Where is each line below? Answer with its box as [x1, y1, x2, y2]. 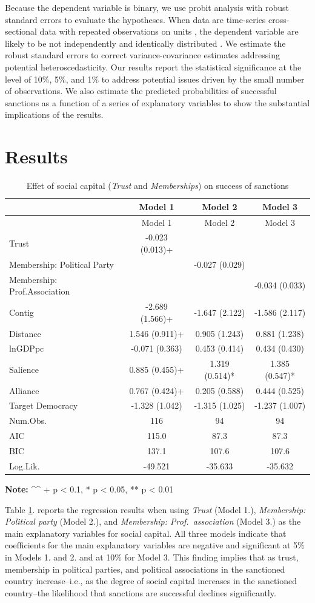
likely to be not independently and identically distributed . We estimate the [5, 36, 286, 49]
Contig [9, 305, 34, 318]
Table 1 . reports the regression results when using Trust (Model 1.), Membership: [5, 503, 306, 516]
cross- [268, 13, 290, 26]
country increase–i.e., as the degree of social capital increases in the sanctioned [5, 574, 297, 587]
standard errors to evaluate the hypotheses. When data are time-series [5, 13, 266, 26]
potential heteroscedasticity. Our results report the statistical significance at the [5, 60, 302, 73]
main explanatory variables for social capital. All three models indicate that [5, 526, 287, 539]
